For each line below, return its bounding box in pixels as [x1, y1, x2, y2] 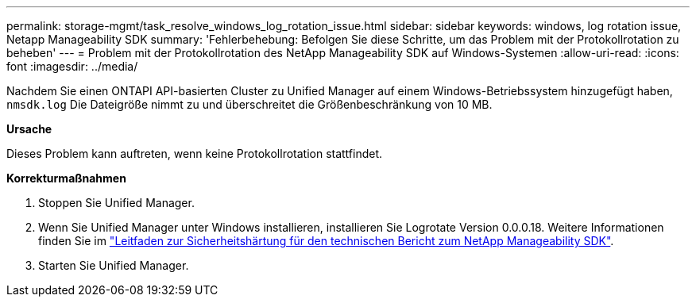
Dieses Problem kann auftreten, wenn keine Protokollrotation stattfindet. [6, 147, 383, 160]
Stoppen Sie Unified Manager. [38, 196, 195, 209]
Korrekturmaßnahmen [6, 171, 126, 185]
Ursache [6, 122, 52, 136]
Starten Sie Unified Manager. [38, 259, 189, 272]
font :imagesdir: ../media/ [6, 59, 138, 73]
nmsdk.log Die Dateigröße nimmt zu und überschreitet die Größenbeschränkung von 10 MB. [6, 98, 493, 111]
